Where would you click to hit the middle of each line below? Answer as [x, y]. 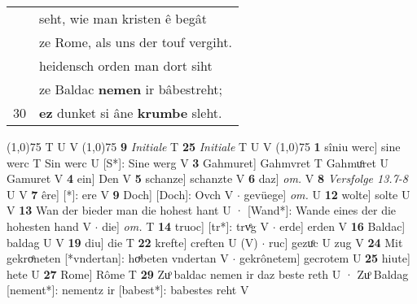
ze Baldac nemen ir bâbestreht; [131, 89]
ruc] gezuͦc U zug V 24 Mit [336, 242]
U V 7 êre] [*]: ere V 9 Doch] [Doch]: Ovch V [120, 194]
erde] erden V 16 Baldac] [342, 226]
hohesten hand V [49, 226]
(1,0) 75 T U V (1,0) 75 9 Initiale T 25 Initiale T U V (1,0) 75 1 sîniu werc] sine [204, 146]
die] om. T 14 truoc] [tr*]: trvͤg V [185, 226]
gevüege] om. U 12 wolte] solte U [327, 194]
